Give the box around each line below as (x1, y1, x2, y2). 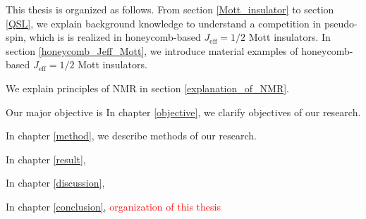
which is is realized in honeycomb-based (29, 30, 201, 44)
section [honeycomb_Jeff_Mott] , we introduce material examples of (6, 43, 298, 58)
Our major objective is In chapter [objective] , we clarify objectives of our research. (6, 104, 361, 119)
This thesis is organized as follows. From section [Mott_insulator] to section (6, 2, 334, 16)
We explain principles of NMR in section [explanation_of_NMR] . (6, 80, 289, 95)
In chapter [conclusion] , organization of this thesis (6, 199, 221, 213)
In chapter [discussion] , (6, 175, 105, 190)
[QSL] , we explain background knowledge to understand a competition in (6, 15, 322, 30)
